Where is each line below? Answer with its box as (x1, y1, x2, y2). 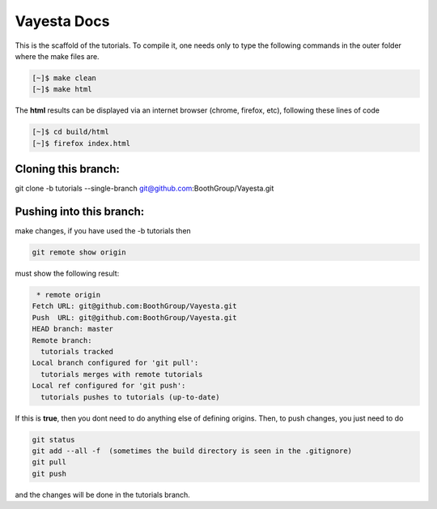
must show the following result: (15, 268, 120, 279)
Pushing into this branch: (15, 204, 145, 218)
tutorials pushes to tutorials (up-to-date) (40, 392, 220, 401)
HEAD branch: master (32, 324, 113, 334)
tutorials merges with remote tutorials (40, 370, 203, 379)
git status (32, 434, 75, 444)
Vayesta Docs (15, 12, 110, 30)
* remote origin (36, 290, 101, 300)
